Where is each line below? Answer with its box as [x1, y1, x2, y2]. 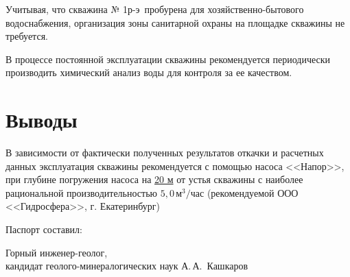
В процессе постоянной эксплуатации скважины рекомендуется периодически [5, 51, 331, 66]
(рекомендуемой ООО [207, 185, 299, 200]
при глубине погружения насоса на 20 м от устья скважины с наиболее [5, 172, 303, 186]
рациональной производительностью [5, 185, 158, 200]
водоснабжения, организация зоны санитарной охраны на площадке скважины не [5, 15, 345, 29]
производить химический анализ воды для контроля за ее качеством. [5, 65, 292, 80]
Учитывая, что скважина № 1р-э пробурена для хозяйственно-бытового [5, 2, 304, 16]
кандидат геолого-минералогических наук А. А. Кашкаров [5, 258, 248, 273]
